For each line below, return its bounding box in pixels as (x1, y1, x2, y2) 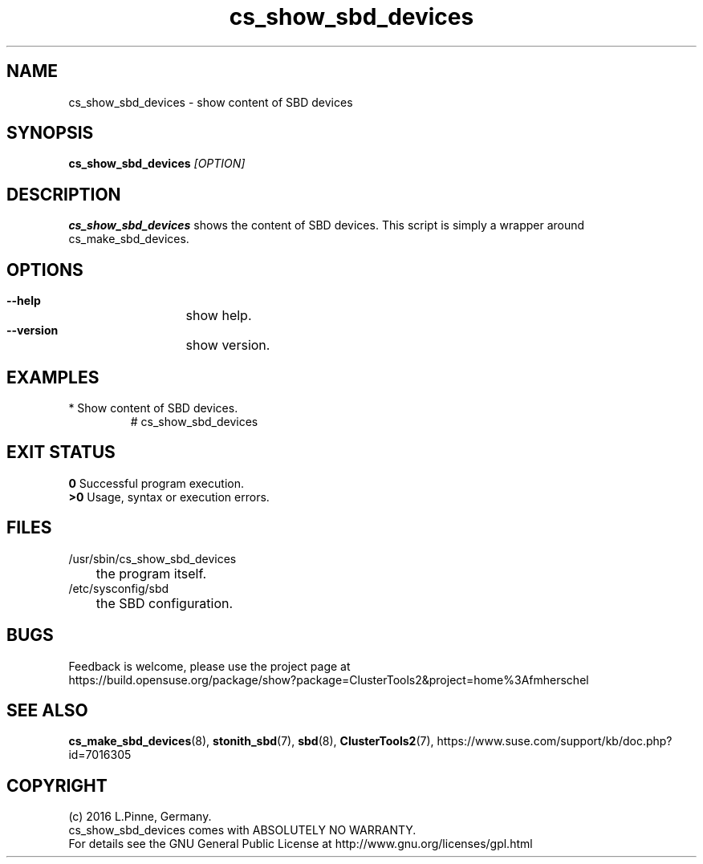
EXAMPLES (6, 367, 100, 387)
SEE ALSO (6, 700, 88, 720)
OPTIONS (6, 259, 83, 280)
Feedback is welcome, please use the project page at (68, 659, 351, 673)
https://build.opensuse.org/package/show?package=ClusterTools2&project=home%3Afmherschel (68, 672, 589, 687)
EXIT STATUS (6, 442, 116, 463)
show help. (185, 307, 252, 324)
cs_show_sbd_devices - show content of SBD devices (68, 95, 353, 109)
